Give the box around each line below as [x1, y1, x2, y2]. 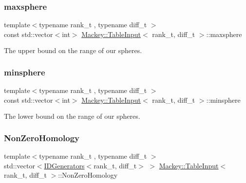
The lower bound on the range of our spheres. [4, 111, 140, 121]
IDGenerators [44, 160, 85, 170]
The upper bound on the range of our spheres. [4, 45, 142, 55]
